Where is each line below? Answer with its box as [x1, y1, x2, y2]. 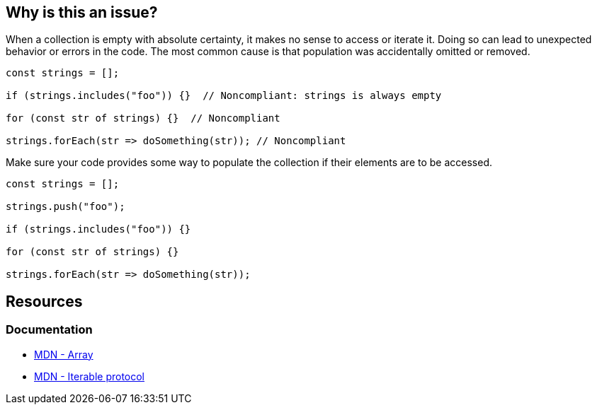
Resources [6, 292, 83, 310]
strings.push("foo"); [6, 201, 125, 213]
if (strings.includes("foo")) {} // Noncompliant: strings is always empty [6, 90, 442, 102]
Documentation [6, 322, 93, 337]
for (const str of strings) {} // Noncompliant [6, 112, 280, 124]
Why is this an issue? [6, 4, 158, 21]
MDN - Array [34, 348, 93, 361]
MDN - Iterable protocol [34, 370, 145, 382]
